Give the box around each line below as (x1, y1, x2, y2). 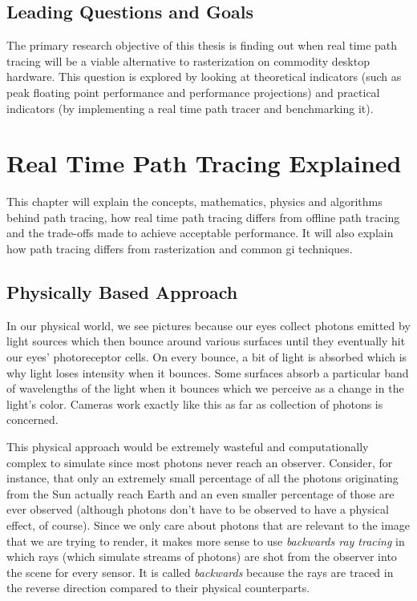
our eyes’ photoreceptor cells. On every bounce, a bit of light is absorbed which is (6, 349, 407, 365)
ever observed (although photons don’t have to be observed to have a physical (6, 501, 389, 518)
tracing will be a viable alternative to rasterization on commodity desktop (6, 52, 370, 69)
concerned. (6, 411, 59, 428)
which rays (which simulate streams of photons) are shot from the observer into (6, 548, 397, 565)
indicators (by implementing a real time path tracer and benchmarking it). (6, 99, 374, 116)
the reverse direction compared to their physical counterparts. (6, 579, 310, 596)
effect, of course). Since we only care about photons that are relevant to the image (6, 517, 411, 533)
